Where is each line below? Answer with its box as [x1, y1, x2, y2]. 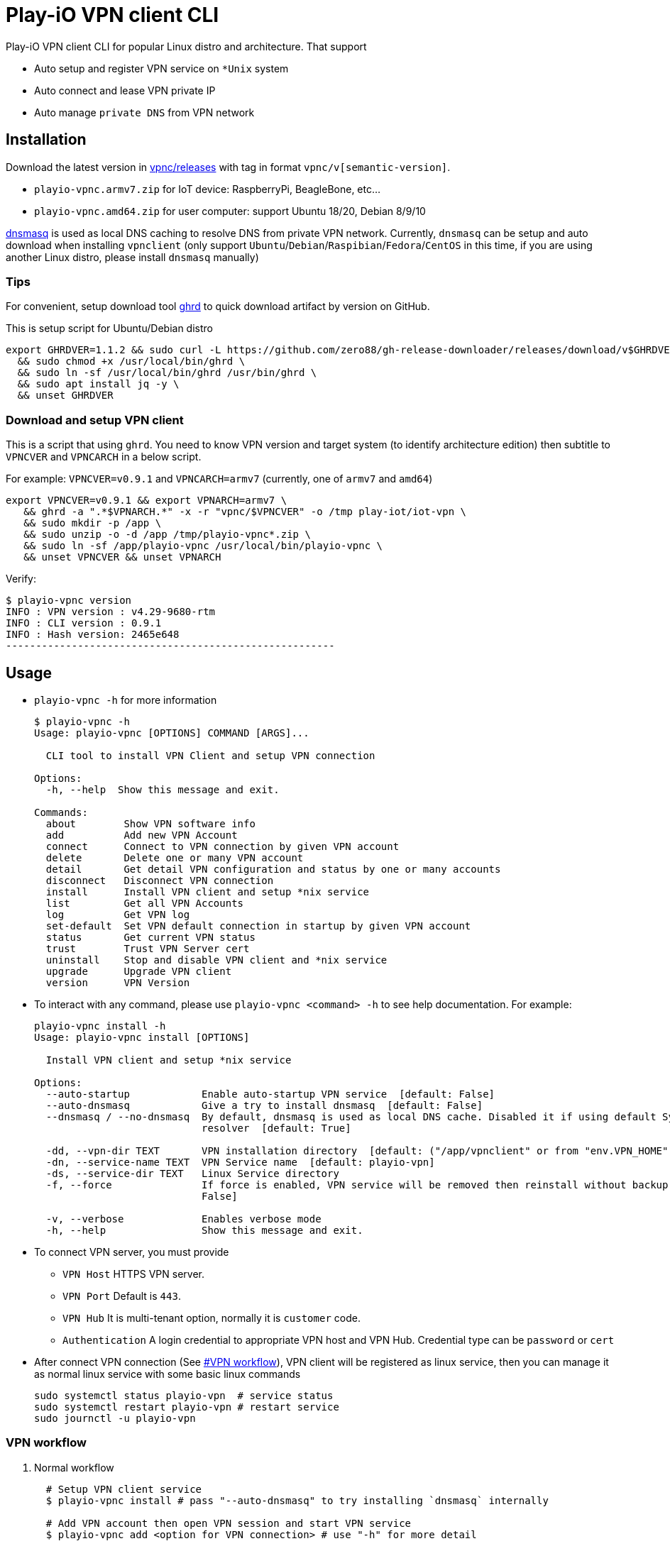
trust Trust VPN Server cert [45, 942, 250, 954]
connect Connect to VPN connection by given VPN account [45, 840, 400, 852]
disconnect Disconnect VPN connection [45, 874, 274, 886]
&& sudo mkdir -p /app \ [23, 517, 162, 529]
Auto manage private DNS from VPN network [34, 106, 255, 118]
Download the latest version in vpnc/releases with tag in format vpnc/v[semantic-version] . [6, 160, 451, 173]
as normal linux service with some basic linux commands [34, 1367, 301, 1380]
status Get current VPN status [45, 931, 256, 943]
